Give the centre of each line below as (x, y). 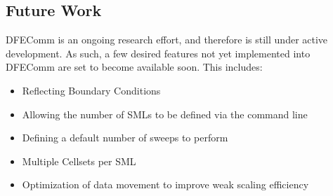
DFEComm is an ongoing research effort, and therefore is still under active (167, 40)
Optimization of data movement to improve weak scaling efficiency (165, 184)
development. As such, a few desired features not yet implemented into (158, 53)
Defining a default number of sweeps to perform (125, 138)
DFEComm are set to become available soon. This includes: (134, 67)
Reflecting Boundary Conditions (91, 90)
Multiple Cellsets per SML (79, 161)
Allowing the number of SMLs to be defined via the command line (165, 114)
